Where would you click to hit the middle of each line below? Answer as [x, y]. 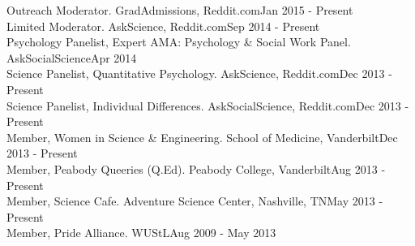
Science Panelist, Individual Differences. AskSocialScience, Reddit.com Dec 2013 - [208, 105]
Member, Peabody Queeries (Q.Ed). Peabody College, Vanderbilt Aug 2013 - [196, 168]
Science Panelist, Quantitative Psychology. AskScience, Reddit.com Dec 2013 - [199, 73]
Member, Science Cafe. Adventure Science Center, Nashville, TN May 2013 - [195, 201]
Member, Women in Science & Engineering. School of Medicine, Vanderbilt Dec [202, 137]
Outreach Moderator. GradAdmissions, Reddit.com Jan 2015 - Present [180, 10]
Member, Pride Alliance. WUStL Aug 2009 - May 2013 [141, 233]
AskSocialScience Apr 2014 [72, 57]
